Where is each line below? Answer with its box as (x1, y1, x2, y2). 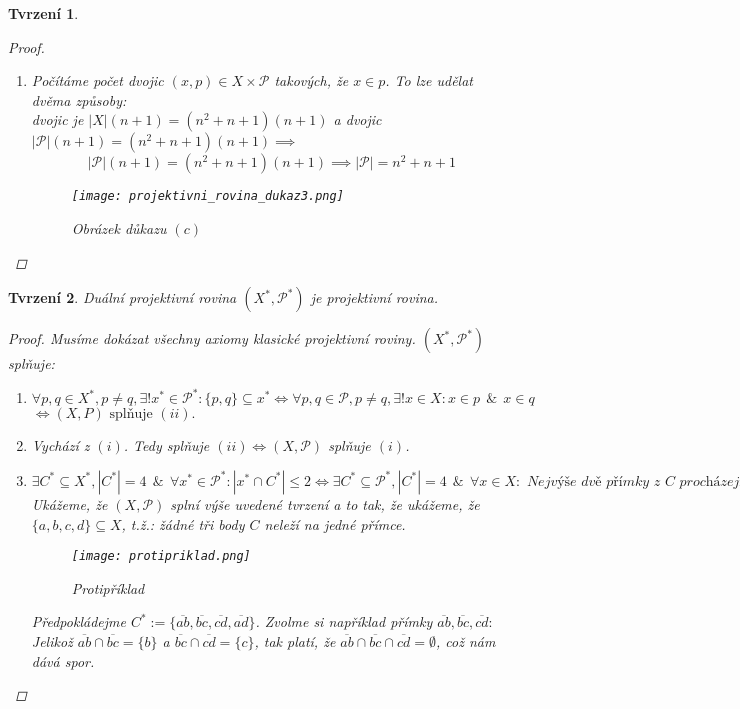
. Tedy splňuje (123, 435, 210, 456)
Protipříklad (71, 577, 145, 598)
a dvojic (333, 109, 382, 130)
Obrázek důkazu (71, 218, 167, 239)
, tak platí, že (254, 630, 336, 651)
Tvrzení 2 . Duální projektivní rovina (8, 287, 237, 308)
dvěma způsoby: (31, 89, 127, 110)
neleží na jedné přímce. (264, 513, 406, 534)
